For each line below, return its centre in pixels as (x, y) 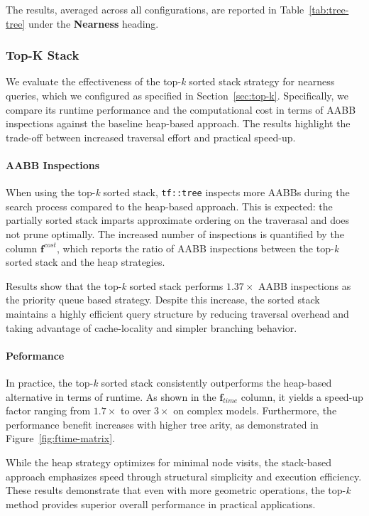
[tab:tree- (329, 9)
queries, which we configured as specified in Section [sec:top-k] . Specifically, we (177, 95)
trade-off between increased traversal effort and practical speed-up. (151, 137)
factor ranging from (48, 410)
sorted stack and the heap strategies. (86, 262)
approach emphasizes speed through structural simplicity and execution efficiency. (184, 476)
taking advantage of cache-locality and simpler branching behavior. (152, 327)
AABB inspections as (305, 285)
